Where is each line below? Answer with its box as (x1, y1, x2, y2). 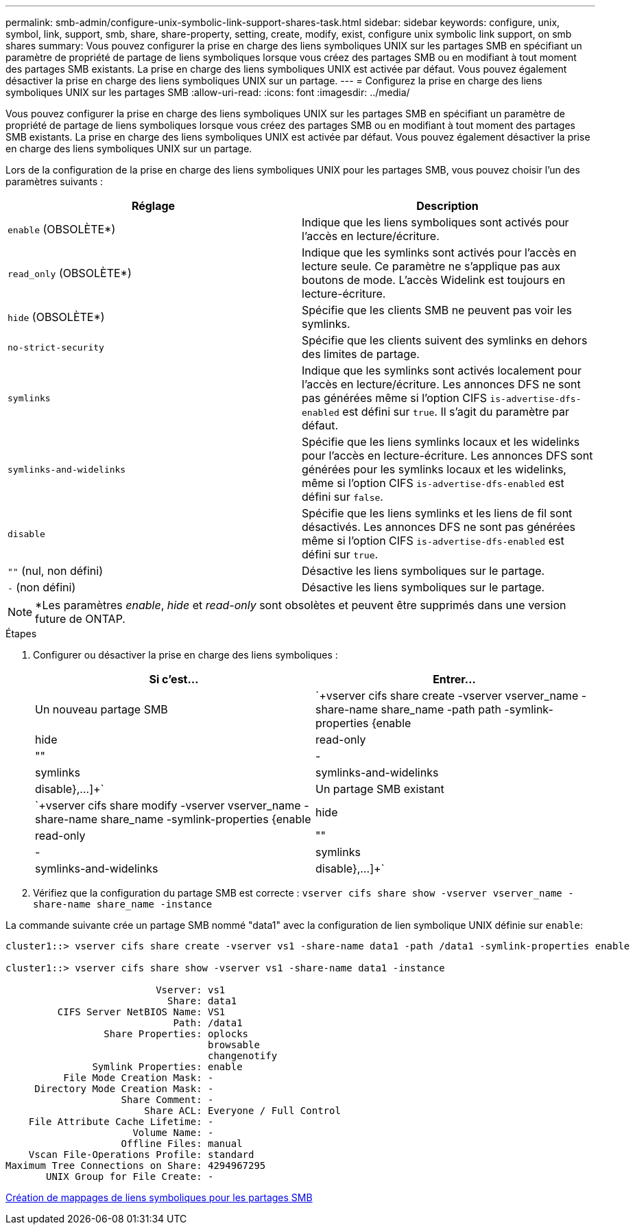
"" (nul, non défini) (8, 564, 103, 578)
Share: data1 (167, 995, 237, 1006)
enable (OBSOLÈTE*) (8, 222, 116, 236)
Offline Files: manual (121, 1138, 243, 1149)
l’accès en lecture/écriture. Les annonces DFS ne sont (302, 377, 581, 391)
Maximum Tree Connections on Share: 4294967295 (5, 1160, 266, 1171)
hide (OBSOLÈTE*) (8, 310, 105, 324)
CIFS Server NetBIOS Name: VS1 (57, 1006, 226, 1017)
